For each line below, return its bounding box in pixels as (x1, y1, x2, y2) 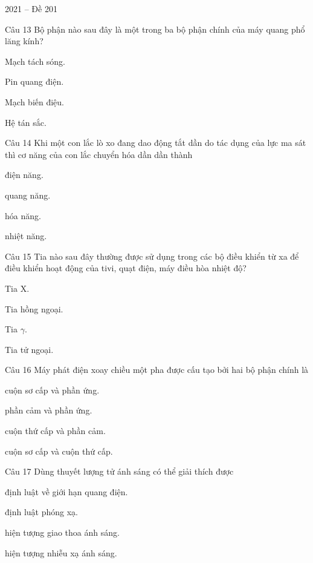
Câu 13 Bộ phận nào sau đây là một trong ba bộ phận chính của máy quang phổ (5, 22, 305, 35)
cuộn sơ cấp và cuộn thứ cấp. (5, 444, 113, 457)
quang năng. (5, 188, 51, 201)
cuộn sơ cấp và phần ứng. (5, 383, 100, 396)
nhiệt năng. (5, 229, 47, 242)
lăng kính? (5, 35, 44, 47)
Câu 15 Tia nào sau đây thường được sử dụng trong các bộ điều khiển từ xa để (5, 249, 299, 262)
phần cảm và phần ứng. (5, 404, 92, 416)
